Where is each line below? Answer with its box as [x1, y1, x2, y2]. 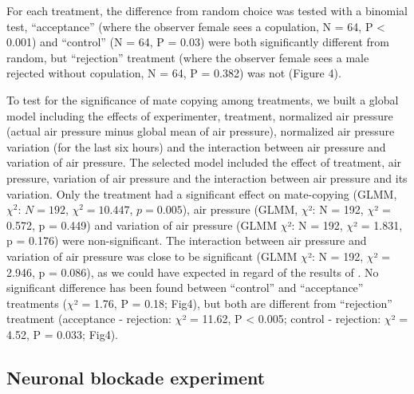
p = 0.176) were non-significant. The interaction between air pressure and [6, 232, 367, 249]
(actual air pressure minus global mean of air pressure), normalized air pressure [6, 123, 395, 140]
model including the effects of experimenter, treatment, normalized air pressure [6, 107, 393, 124]
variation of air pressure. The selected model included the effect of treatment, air [6, 154, 402, 171]
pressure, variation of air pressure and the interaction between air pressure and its [6, 169, 408, 186]
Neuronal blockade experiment [6, 364, 266, 389]
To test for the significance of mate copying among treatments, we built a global [6, 91, 399, 108]
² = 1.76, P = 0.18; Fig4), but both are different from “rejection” [73, 294, 392, 311]
